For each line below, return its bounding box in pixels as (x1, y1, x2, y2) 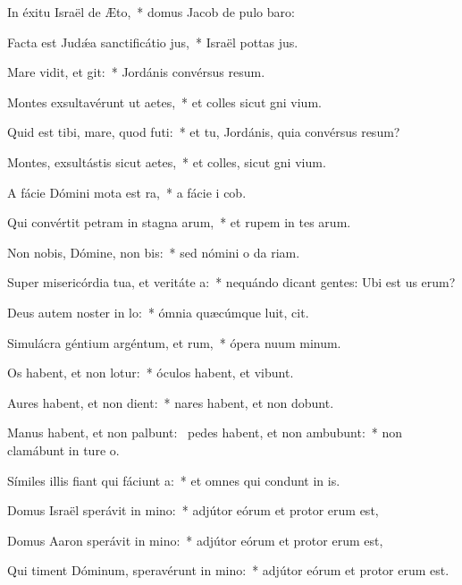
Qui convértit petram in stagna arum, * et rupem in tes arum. (7, 213, 351, 232)
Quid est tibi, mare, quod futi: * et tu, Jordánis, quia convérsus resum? (7, 123, 400, 141)
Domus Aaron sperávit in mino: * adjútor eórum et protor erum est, (7, 530, 383, 549)
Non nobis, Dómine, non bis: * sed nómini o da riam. (7, 242, 300, 261)
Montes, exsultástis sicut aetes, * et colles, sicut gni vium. (7, 152, 326, 171)
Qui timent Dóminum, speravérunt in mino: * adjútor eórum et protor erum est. (7, 561, 449, 580)
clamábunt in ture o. (7, 440, 120, 459)
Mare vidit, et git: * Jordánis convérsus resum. (7, 63, 265, 81)
